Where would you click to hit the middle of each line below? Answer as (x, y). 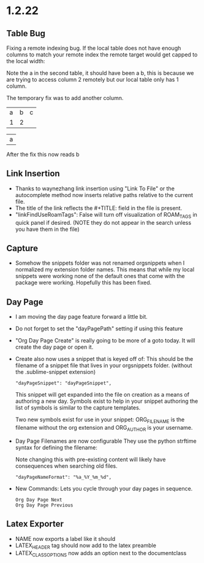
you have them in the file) (47, 229)
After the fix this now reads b (43, 154)
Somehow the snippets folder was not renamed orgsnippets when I (100, 263)
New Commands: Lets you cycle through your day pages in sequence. (104, 488)
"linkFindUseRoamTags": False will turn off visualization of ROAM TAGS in (106, 215)
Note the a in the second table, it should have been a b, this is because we (100, 73)
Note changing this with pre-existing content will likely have (90, 459)
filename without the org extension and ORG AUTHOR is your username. (104, 429)
